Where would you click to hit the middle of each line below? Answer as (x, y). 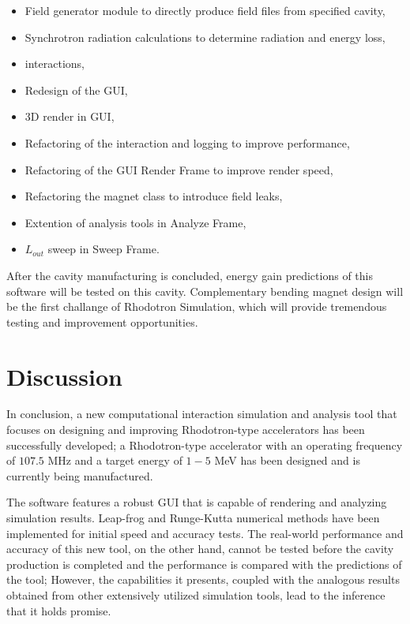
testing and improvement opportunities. (102, 321)
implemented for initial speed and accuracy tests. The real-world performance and (205, 533)
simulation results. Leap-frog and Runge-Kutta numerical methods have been (193, 518)
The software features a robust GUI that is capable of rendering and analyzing (197, 502)
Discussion (64, 376)
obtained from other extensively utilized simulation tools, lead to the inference (196, 594)
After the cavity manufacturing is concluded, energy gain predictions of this (190, 275)
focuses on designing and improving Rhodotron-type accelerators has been (186, 430)
